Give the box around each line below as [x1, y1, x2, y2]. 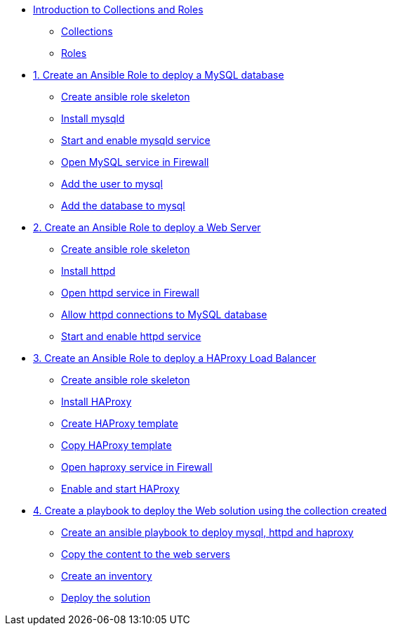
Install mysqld [61, 112, 125, 124]
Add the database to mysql [61, 200, 185, 212]
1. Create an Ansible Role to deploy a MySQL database [33, 69, 284, 81]
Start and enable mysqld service [61, 134, 211, 146]
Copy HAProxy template [61, 439, 172, 451]
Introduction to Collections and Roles [33, 4, 204, 15]
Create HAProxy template [61, 417, 178, 429]
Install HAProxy [61, 396, 132, 408]
